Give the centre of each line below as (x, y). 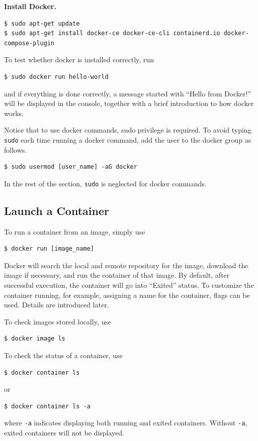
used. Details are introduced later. (57, 305)
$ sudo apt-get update (42, 23)
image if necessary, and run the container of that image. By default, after (117, 275)
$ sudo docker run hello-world (56, 77)
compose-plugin (29, 43)
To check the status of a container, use (63, 355)
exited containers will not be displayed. (64, 433)
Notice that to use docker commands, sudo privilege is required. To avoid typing (128, 130)
